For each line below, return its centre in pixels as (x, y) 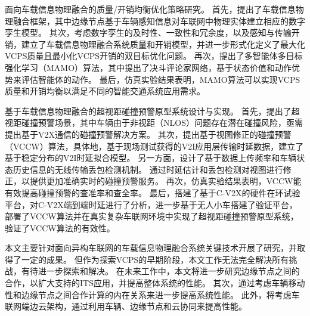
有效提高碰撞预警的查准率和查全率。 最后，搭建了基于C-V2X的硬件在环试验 (153, 192)
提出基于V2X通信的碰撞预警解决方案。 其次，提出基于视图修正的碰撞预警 (148, 134)
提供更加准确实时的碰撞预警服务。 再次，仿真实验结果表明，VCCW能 (165, 181)
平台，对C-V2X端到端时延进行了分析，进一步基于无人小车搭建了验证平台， (151, 204)
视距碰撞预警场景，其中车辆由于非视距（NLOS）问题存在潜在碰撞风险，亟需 (154, 123)
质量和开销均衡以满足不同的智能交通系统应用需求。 (105, 91)
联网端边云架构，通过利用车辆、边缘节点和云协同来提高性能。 (126, 306)
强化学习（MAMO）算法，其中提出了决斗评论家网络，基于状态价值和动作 (148, 67)
